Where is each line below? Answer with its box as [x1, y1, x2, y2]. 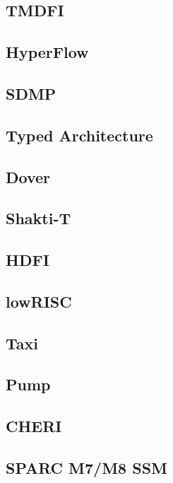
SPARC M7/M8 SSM [6, 456, 168, 478]
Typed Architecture [6, 124, 153, 146]
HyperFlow [6, 41, 89, 63]
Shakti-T [6, 207, 71, 229]
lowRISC [6, 290, 72, 312]
